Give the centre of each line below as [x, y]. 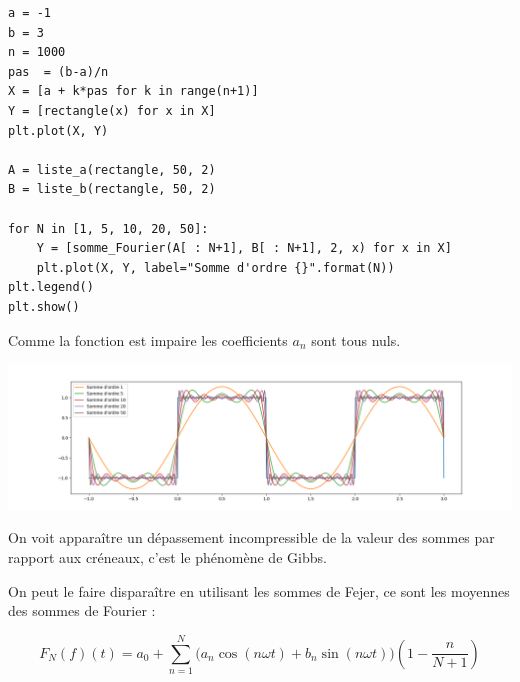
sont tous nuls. [356, 339]
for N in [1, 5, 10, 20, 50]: [108, 228]
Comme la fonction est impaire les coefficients [148, 339]
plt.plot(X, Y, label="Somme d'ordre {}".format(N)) [215, 267]
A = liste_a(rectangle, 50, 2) [112, 169]
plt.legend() [51, 287]
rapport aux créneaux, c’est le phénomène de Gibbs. [167, 556]
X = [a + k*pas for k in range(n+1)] [133, 91]
